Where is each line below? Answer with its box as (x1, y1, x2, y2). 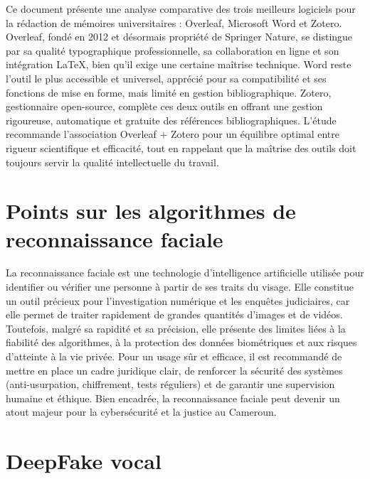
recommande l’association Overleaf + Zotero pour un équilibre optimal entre (6, 127, 340, 141)
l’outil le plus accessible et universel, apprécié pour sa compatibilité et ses (6, 70, 327, 85)
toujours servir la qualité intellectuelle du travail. (6, 154, 219, 169)
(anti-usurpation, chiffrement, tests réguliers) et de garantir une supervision (6, 377, 335, 392)
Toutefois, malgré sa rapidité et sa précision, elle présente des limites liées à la (6, 321, 346, 335)
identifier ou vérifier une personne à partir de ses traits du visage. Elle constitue (6, 279, 354, 294)
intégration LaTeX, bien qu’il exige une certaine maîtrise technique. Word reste (6, 57, 351, 72)
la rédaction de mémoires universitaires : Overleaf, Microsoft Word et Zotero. (6, 15, 342, 30)
